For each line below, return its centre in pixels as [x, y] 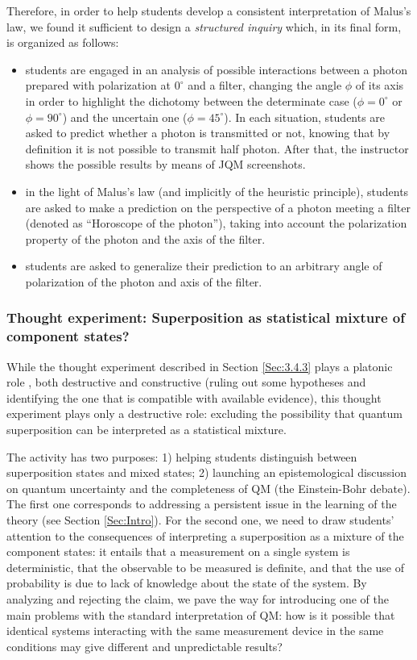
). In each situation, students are [305, 117]
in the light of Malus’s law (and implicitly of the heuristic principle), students [217, 191]
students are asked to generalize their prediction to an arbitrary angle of [204, 266]
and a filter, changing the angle [265, 85]
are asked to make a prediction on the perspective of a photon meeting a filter [218, 207]
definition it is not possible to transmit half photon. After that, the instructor [217, 148]
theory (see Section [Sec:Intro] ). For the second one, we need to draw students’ [200, 519]
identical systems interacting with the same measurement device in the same [195, 631]
